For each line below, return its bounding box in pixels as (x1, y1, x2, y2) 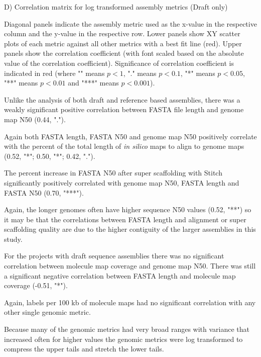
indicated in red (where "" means (4, 67, 105, 78)
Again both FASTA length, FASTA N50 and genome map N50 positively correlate (4, 131, 257, 141)
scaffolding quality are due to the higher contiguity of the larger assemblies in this (4, 224, 256, 234)
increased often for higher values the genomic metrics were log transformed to (4, 333, 243, 344)
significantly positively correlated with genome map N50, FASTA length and (4, 177, 239, 188)
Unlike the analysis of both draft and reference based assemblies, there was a (4, 94, 240, 105)
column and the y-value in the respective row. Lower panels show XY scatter (4, 28, 240, 39)
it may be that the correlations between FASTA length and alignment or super (4, 214, 246, 224)
